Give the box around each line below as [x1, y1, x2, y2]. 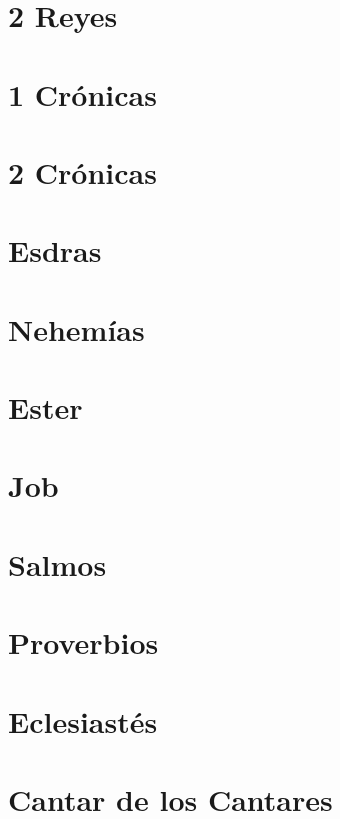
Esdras [8, 230, 102, 271]
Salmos [8, 543, 107, 584]
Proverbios [8, 622, 159, 663]
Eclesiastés [8, 700, 158, 741]
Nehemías [8, 308, 145, 349]
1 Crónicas [8, 73, 157, 114]
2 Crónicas [8, 151, 157, 192]
